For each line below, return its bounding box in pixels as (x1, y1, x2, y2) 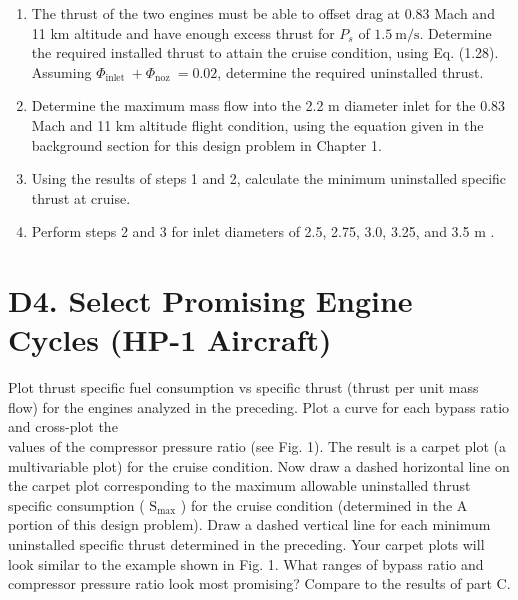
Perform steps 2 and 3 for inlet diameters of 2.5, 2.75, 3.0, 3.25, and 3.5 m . (31, 221, 495, 242)
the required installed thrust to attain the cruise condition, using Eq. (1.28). (31, 42, 499, 63)
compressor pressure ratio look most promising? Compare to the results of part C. (8, 573, 511, 594)
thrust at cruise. (31, 187, 131, 208)
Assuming (31, 61, 92, 82)
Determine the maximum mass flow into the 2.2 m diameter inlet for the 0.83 (31, 95, 506, 116)
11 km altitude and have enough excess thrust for (31, 22, 335, 43)
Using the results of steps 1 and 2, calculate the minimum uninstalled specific (31, 168, 507, 189)
